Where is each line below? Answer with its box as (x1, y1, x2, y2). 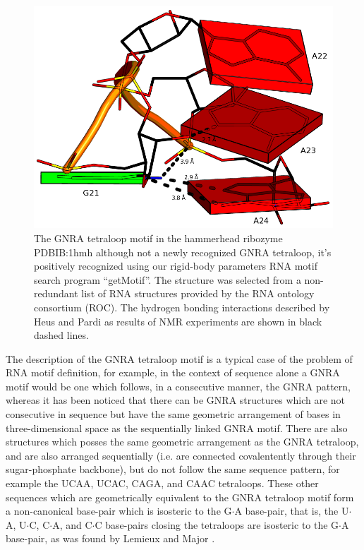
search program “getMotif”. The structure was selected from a (34, 272, 301, 287)
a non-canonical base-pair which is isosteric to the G (6, 503, 232, 518)
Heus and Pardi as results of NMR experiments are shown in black (34, 313, 322, 328)
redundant (34, 286, 78, 301)
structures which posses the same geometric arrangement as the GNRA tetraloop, (6, 434, 359, 449)
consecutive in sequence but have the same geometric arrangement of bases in (6, 407, 341, 422)
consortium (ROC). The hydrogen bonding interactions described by (34, 299, 330, 314)
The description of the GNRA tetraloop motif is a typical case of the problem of (6, 351, 353, 366)
